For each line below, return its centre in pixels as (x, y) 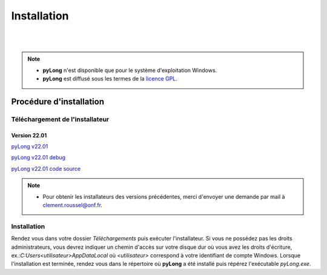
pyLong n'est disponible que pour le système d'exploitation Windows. (130, 70)
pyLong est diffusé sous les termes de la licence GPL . (110, 79)
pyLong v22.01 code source (46, 168)
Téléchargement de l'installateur (60, 119)
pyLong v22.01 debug (38, 157)
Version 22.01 (29, 135)
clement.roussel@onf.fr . (73, 205)
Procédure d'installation (58, 101)
